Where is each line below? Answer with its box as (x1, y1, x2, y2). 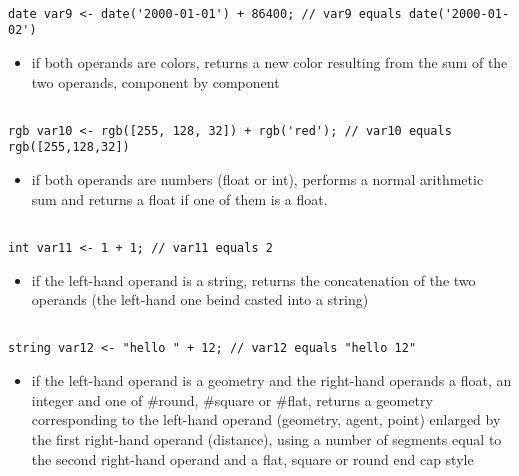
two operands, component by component (31, 71, 280, 92)
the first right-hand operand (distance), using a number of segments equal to (31, 428, 502, 449)
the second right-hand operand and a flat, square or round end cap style (31, 448, 474, 469)
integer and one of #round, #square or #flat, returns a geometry (31, 389, 433, 410)
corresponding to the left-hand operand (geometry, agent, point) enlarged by (31, 409, 501, 430)
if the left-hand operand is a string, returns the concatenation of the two (31, 269, 476, 290)
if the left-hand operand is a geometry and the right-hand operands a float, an (31, 370, 512, 391)
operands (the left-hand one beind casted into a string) (31, 289, 369, 310)
